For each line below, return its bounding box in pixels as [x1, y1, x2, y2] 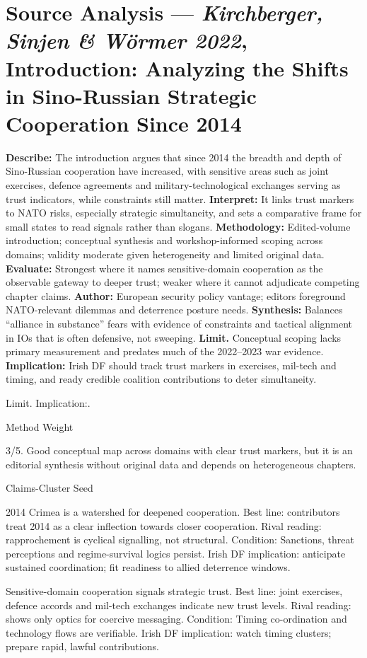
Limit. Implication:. [6, 395, 91, 410]
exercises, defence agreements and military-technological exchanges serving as [6, 178, 341, 192]
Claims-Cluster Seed [6, 480, 93, 495]
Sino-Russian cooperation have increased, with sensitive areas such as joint [6, 163, 330, 178]
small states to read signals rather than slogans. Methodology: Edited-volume [6, 219, 351, 233]
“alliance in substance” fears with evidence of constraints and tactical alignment [6, 316, 353, 330]
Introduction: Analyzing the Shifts [6, 53, 349, 82]
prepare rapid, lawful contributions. [6, 639, 159, 654]
